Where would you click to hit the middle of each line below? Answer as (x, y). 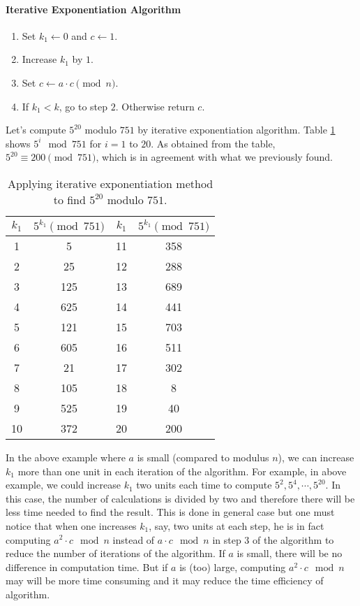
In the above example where (66, 457)
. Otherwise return (155, 106)
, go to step (83, 106)
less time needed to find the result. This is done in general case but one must (170, 512)
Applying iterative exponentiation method (110, 183)
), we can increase (316, 457)
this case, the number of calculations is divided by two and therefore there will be (180, 498)
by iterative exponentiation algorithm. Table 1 (237, 130)
